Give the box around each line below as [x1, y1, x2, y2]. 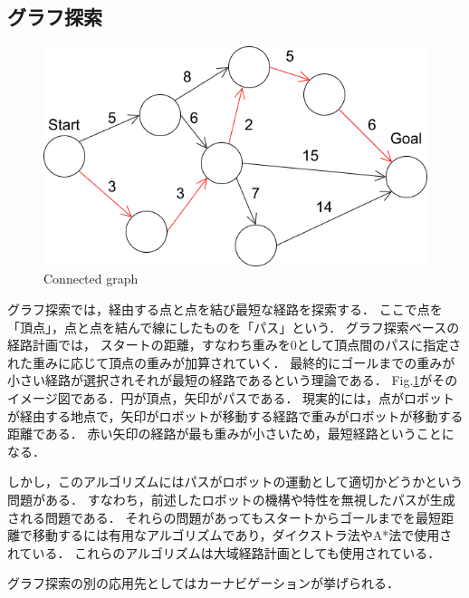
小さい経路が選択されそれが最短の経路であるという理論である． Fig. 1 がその [7, 371, 458, 390]
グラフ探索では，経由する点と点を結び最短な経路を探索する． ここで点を [7, 300, 443, 318]
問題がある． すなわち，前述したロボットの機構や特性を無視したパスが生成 [7, 489, 455, 508]
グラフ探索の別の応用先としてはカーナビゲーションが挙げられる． [7, 574, 400, 593]
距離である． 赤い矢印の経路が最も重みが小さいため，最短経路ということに [7, 424, 455, 443]
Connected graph [43, 269, 139, 288]
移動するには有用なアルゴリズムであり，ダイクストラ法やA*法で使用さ [32, 526, 453, 545]
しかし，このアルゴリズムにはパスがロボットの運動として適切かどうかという [7, 472, 464, 491]
